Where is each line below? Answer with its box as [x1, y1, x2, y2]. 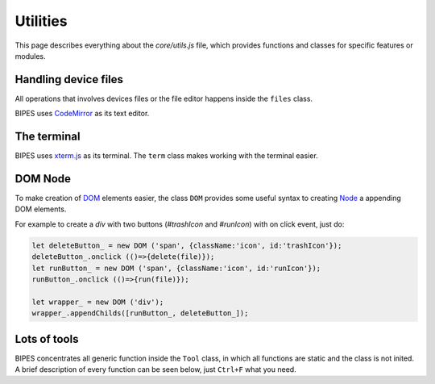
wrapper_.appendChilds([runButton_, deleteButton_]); [31, 309, 249, 318]
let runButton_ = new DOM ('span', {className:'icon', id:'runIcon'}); [31, 263, 321, 273]
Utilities [14, 12, 68, 30]
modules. [14, 51, 46, 61]
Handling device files [14, 73, 124, 86]
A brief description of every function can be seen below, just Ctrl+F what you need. [14, 365, 297, 374]
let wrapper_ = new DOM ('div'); [31, 297, 164, 307]
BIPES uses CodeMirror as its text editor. [14, 109, 150, 119]
